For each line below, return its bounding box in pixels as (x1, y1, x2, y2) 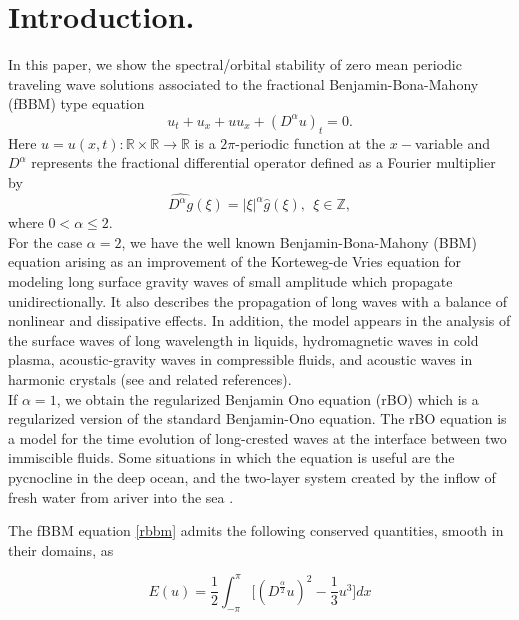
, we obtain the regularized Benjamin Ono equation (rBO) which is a (56, 388, 479, 409)
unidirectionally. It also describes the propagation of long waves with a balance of (8, 290, 507, 311)
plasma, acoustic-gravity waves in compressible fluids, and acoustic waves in (8, 349, 473, 370)
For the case (8, 231, 83, 252)
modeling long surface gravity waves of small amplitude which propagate (8, 270, 453, 291)
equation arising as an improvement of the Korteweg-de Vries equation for (8, 251, 462, 272)
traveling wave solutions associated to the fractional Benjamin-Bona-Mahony (8, 73, 479, 94)
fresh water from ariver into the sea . (8, 486, 234, 507)
